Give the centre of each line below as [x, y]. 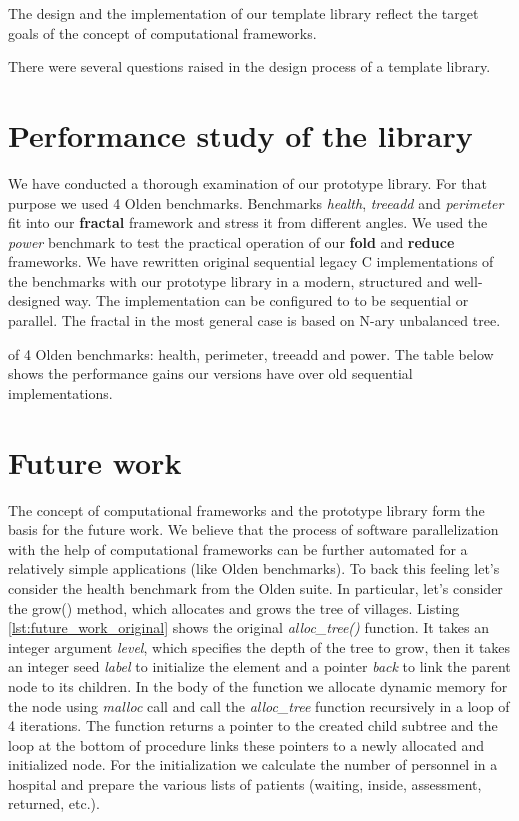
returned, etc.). [54, 803]
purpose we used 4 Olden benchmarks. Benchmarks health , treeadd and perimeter [256, 202]
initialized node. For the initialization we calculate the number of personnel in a [253, 764]
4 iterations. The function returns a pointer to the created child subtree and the [253, 725]
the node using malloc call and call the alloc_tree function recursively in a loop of [259, 705]
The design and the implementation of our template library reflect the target [243, 13]
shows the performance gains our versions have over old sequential [210, 373]
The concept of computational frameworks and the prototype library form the [246, 509]
